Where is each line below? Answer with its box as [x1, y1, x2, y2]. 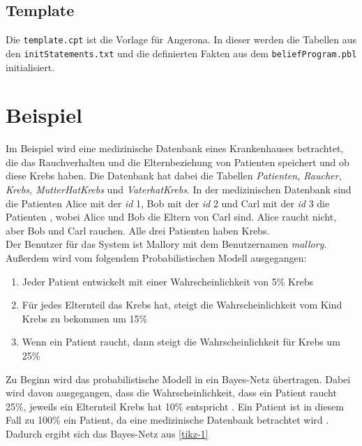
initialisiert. [6, 59, 55, 74]
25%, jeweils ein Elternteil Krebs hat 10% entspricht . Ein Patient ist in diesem [6, 399, 344, 413]
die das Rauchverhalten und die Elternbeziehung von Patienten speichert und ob [6, 154, 349, 169]
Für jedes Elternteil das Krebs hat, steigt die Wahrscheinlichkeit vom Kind [22, 297, 342, 312]
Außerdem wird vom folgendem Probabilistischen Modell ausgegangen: [6, 250, 307, 265]
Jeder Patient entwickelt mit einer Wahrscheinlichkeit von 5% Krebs [22, 274, 313, 288]
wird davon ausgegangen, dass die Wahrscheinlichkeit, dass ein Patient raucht [6, 385, 337, 400]
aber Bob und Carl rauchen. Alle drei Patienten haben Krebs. [6, 223, 270, 237]
